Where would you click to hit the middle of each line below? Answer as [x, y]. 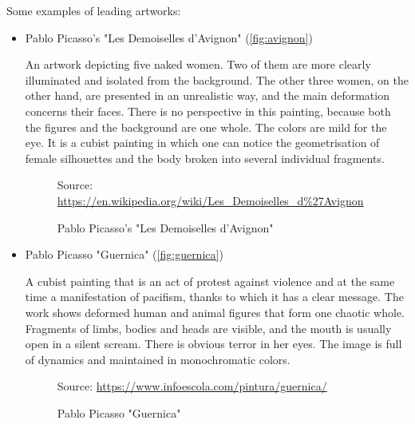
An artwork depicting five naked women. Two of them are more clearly [198, 64]
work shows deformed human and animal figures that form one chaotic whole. [215, 312]
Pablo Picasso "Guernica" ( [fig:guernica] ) [124, 254]
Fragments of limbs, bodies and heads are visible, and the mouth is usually [208, 328]
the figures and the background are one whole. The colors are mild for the [206, 127]
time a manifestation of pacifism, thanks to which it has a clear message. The [214, 297]
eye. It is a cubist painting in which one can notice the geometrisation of [202, 143]
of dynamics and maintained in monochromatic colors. [158, 359]
